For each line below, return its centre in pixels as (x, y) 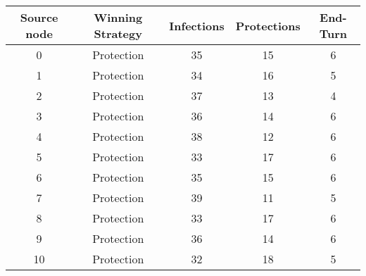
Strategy (118, 33)
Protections (268, 25)
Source (39, 17)
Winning (118, 17)
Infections (197, 25)
